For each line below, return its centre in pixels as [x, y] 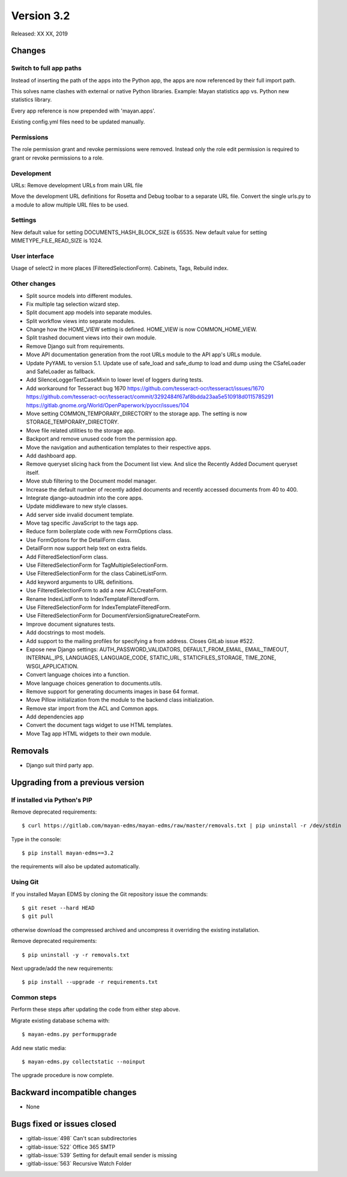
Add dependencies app [55, 717]
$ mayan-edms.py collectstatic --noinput [83, 1062]
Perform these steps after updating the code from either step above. [95, 1009]
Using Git [25, 882]
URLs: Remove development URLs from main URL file [77, 185]
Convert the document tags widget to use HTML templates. [100, 725]
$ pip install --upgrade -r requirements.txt [90, 982]
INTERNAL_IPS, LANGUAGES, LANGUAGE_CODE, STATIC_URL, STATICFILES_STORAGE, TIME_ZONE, [151, 658]
